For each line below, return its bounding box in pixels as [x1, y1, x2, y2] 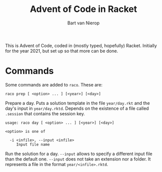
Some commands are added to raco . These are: [5, 82, 103, 87]
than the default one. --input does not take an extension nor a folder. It [5, 156, 151, 162]
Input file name [16, 142, 50, 147]
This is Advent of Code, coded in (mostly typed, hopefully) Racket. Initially [5, 42, 158, 48]
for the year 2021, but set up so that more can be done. [5, 48, 118, 54]
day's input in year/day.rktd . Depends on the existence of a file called [5, 105, 149, 111]
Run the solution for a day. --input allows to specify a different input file [5, 151, 153, 157]
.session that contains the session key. [5, 110, 85, 116]
